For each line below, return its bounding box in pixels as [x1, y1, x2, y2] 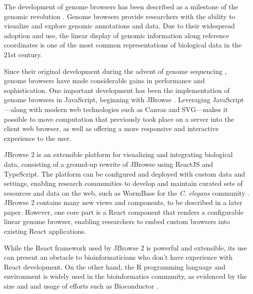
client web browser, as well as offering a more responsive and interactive [4, 123, 219, 134]
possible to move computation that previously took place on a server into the [4, 113, 234, 124]
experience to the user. [4, 133, 72, 143]
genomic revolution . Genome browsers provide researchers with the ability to [4, 11, 235, 21]
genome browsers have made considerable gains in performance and [4, 75, 205, 86]
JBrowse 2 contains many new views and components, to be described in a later [4, 197, 243, 207]
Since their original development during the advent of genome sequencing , [4, 66, 227, 76]
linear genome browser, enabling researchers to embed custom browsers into [4, 216, 230, 226]
